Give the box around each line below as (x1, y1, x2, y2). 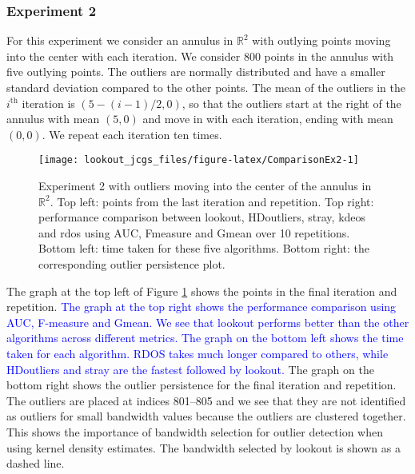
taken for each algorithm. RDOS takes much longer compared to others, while (6, 345, 389, 361)
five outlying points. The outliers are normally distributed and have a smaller (6, 63, 385, 80)
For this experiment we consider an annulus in (6, 32, 233, 49)
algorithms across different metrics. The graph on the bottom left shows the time (6, 329, 404, 346)
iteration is (22, 94, 75, 111)
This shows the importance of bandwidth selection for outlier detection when (6, 423, 383, 440)
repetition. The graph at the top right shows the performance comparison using (6, 298, 397, 315)
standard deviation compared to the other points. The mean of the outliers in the (6, 79, 405, 95)
